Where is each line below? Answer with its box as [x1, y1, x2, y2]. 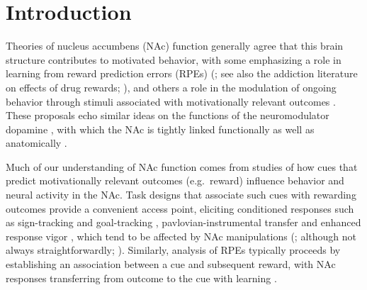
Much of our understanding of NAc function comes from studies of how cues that [6, 159, 358, 174]
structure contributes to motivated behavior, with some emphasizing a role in [6, 52, 341, 67]
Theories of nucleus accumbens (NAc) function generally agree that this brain [6, 38, 344, 53]
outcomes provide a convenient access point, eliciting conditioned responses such [6, 201, 354, 216]
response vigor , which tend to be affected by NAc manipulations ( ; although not [6, 228, 356, 243]
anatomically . [6, 135, 67, 150]
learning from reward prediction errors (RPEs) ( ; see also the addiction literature [6, 66, 358, 81]
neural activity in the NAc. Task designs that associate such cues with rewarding [6, 187, 356, 202]
